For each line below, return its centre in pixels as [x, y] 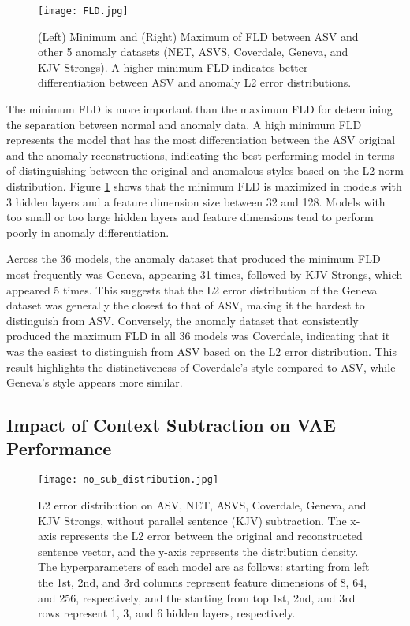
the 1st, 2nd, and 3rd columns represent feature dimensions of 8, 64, [203, 582]
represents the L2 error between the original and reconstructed [211, 536]
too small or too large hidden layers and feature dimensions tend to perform [190, 217]
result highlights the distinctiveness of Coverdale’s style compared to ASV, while [201, 367]
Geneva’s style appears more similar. [95, 382]
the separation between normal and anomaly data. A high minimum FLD [184, 124]
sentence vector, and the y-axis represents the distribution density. [198, 551]
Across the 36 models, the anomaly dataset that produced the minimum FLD [194, 259]
